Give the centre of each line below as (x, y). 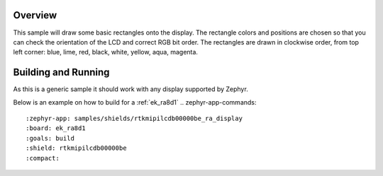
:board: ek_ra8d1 (56, 128)
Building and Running (61, 72)
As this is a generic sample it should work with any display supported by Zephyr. (131, 89)
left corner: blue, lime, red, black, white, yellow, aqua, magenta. (106, 52)
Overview (35, 15)
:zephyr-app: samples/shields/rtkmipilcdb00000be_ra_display (134, 118)
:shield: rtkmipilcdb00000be (76, 148)
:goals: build (50, 138)
